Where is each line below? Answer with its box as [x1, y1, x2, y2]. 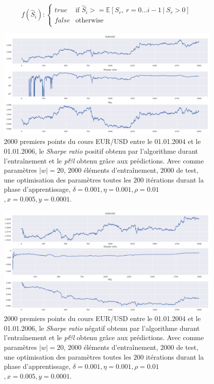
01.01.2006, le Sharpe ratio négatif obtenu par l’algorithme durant [4, 323, 200, 333]
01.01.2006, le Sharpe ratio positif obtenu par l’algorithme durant [4, 146, 198, 156]
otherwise [75, 17, 104, 24]
